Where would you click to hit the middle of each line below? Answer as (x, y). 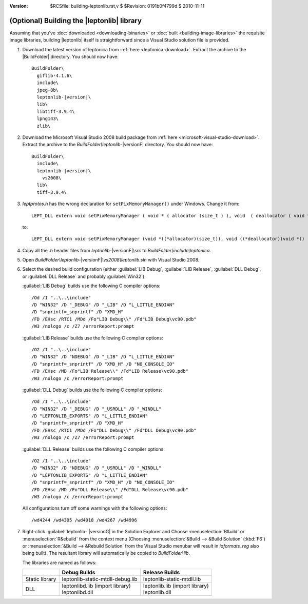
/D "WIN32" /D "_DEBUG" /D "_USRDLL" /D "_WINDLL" (97, 409)
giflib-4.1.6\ (54, 75)
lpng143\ (48, 119)
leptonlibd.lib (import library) (96, 586)
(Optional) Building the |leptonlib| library (76, 21)
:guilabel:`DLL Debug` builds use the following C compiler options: (92, 390)
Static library (41, 579)
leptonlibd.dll (78, 592)
